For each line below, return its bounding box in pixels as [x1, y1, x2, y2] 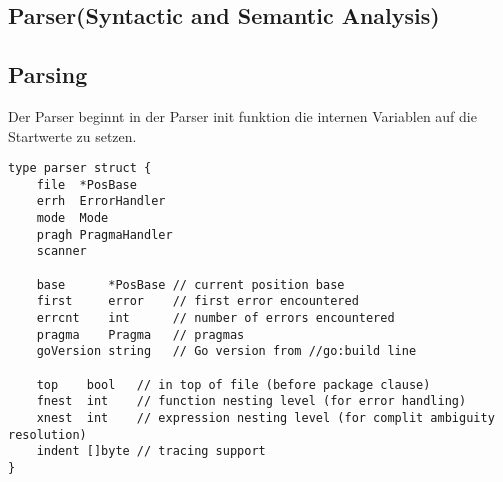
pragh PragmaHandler [36, 227, 173, 242]
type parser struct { [8, 161, 152, 176]
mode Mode [36, 211, 109, 226]
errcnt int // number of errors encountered [36, 311, 395, 326]
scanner [36, 244, 87, 259]
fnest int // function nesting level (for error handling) [36, 394, 467, 409]
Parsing [8, 59, 88, 90]
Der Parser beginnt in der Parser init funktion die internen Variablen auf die [8, 105, 477, 126]
